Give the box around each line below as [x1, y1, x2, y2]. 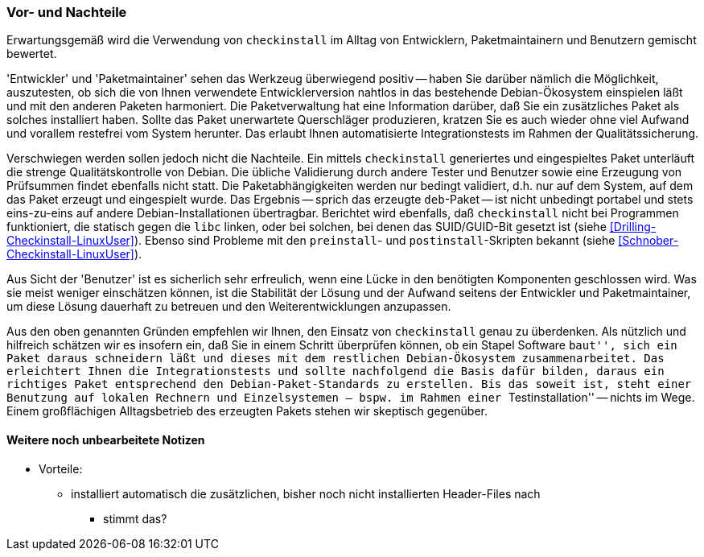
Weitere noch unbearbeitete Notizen [6, 432, 205, 447]
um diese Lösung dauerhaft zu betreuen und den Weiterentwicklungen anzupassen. [6, 299, 451, 314]
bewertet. [6, 47, 57, 61]
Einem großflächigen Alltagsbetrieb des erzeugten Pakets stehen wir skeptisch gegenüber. [6, 404, 488, 419]
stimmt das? [103, 511, 167, 526]
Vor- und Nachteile [6, 4, 127, 20]
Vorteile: [39, 461, 83, 476]
